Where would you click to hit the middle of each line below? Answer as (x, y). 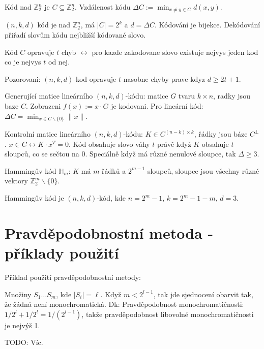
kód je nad (54, 25)
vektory (16, 181)
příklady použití (62, 252)
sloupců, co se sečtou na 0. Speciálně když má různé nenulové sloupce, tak (120, 154)
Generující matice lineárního (49, 96)
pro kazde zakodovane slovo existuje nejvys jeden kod (175, 52)
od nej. (59, 62)
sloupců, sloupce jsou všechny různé (203, 170)
